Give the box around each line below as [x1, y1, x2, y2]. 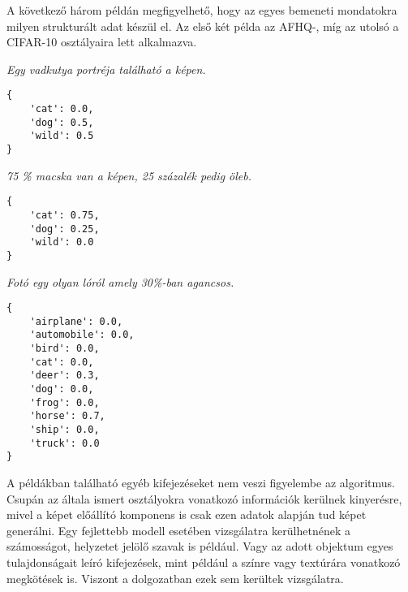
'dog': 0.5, [29, 116, 94, 128]
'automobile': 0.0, [29, 329, 135, 341]
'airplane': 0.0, [29, 315, 123, 327]
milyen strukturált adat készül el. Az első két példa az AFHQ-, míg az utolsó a [6, 17, 399, 34]
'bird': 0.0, [29, 343, 100, 355]
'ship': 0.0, [29, 424, 100, 436]
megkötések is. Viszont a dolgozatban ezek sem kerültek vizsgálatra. [6, 569, 344, 586]
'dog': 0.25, [29, 223, 100, 235]
